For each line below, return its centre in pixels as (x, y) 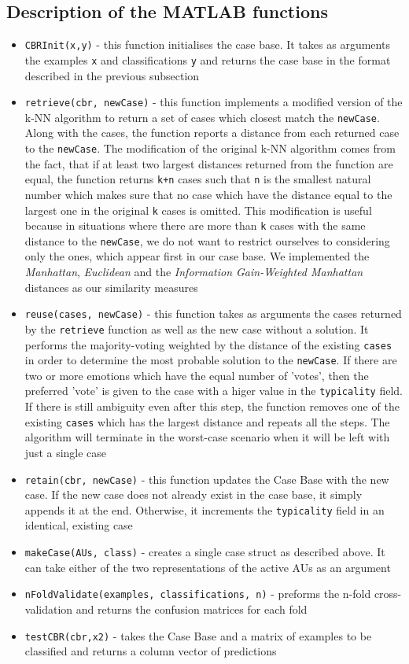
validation (49, 609)
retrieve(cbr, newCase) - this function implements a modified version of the (214, 102)
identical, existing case (79, 525)
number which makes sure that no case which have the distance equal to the (208, 194)
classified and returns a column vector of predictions (151, 651)
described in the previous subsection (112, 75)
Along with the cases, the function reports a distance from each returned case (212, 133)
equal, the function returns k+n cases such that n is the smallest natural (198, 179)
